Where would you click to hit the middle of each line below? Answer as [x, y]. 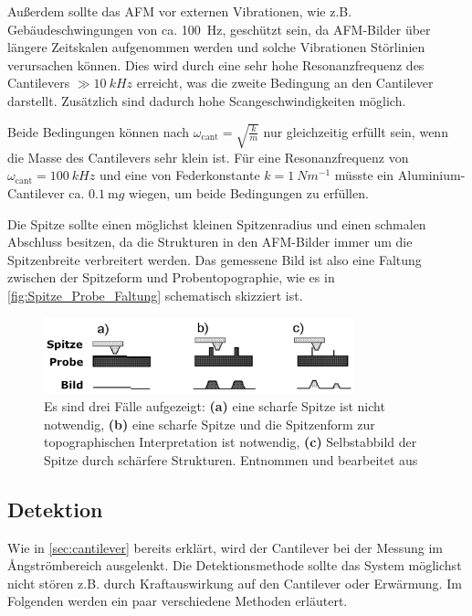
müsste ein [364, 175]
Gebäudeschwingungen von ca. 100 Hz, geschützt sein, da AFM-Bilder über [219, 29]
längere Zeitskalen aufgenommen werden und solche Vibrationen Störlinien [216, 47]
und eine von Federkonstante [179, 175]
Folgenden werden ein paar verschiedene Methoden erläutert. [178, 601]
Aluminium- [431, 175]
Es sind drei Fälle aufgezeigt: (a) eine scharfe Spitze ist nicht [215, 405]
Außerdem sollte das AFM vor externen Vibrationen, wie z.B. [180, 11]
